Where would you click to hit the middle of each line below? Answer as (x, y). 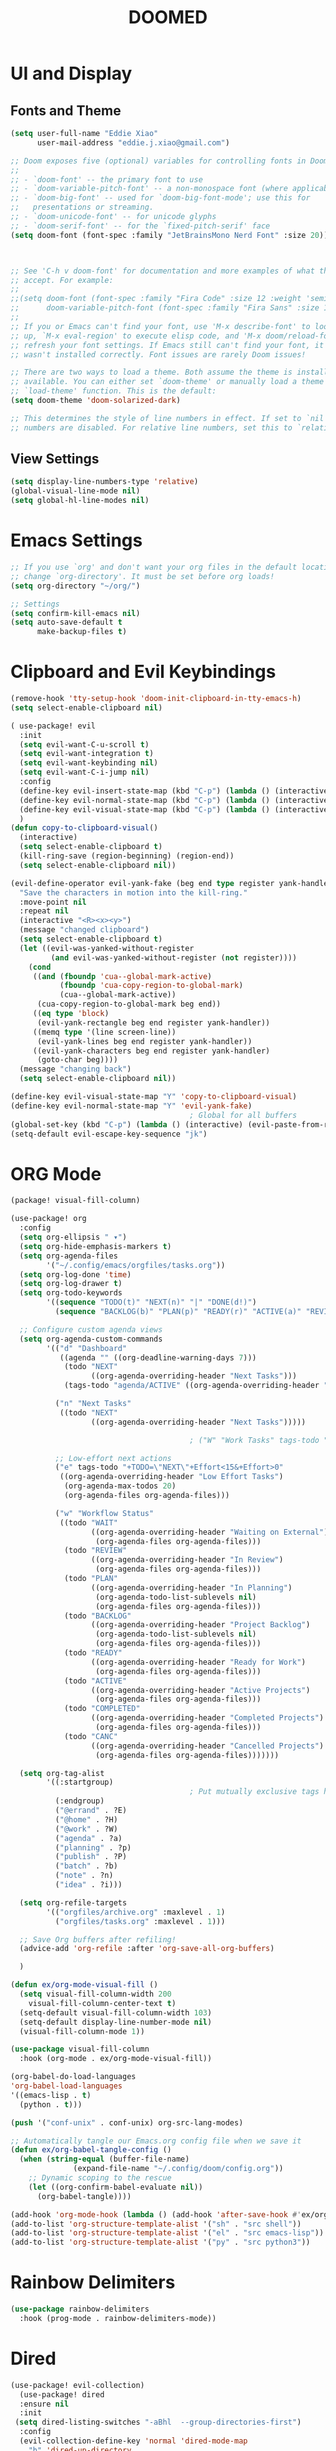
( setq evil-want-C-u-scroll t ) (84, 744)
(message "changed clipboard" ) (84, 930)
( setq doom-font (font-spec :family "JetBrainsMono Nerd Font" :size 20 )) (169, 235)
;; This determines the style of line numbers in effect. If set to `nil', (171, 418)
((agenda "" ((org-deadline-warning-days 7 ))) (158, 1357)
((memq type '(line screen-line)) (104, 1032)
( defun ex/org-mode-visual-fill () (84, 1985)
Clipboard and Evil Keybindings (143, 672)
